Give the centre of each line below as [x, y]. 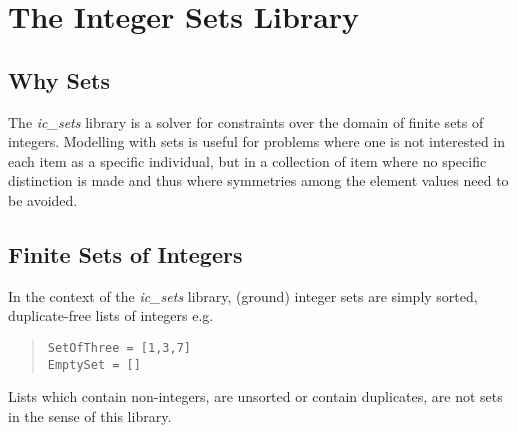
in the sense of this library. [90, 415]
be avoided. [43, 199]
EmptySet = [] [94, 364]
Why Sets [59, 79]
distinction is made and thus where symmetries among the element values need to [258, 180]
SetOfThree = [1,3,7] [119, 347]
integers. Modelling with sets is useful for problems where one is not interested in [257, 141]
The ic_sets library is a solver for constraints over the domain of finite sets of [246, 121]
